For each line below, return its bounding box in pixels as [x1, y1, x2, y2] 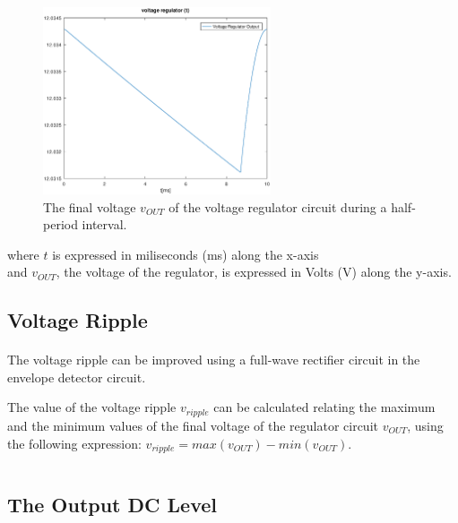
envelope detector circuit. [7, 367, 146, 386]
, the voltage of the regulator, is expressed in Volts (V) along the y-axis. [56, 262, 452, 281]
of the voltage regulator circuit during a [169, 197, 387, 216]
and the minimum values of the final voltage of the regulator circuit [7, 416, 378, 434]
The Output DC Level [7, 491, 218, 519]
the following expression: [7, 433, 142, 452]
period [43, 215, 78, 234]
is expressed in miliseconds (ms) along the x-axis [52, 244, 319, 263]
